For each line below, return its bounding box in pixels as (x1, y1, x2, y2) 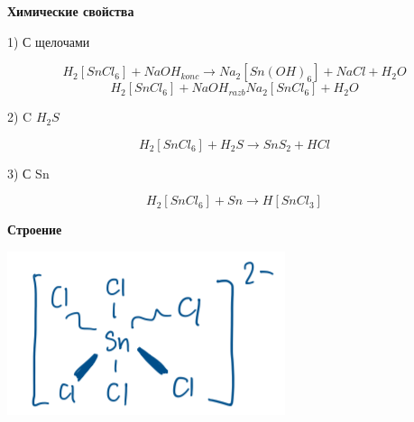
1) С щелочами (7, 32, 90, 50)
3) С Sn (7, 163, 50, 182)
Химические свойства (7, 2, 134, 20)
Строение (7, 220, 62, 239)
